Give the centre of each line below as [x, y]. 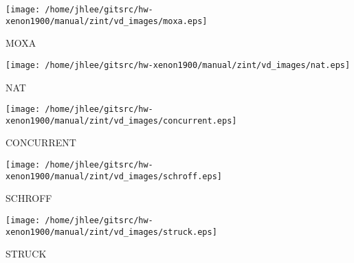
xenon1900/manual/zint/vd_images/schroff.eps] [114, 176]
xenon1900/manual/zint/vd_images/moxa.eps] [107, 21]
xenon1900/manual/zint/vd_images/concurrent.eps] [121, 121]
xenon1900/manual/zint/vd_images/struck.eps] [111, 232]
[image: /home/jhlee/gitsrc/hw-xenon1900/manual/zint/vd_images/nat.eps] [178, 65]
